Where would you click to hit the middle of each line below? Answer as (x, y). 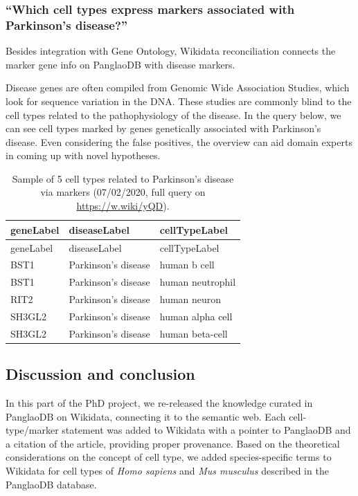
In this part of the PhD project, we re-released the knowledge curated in (159, 403)
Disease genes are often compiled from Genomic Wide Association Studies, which (178, 88)
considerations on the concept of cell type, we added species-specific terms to (169, 457)
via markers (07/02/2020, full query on (123, 192)
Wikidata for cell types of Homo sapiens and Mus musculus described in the (167, 470)
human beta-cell (194, 333)
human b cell (187, 265)
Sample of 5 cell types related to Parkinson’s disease (123, 178)
